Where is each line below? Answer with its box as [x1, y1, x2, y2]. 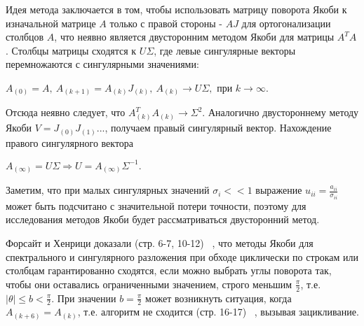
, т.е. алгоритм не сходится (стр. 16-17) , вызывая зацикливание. [77, 304, 359, 319]
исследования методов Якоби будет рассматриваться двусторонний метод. [6, 212, 320, 227]
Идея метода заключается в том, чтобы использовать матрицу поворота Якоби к [6, 2, 347, 16]
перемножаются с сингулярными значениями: [6, 57, 199, 71]
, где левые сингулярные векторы [154, 43, 296, 57]
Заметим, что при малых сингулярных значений [6, 183, 210, 197]
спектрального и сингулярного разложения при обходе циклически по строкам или [6, 249, 358, 264]
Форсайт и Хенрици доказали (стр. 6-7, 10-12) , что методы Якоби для [6, 236, 314, 250]
